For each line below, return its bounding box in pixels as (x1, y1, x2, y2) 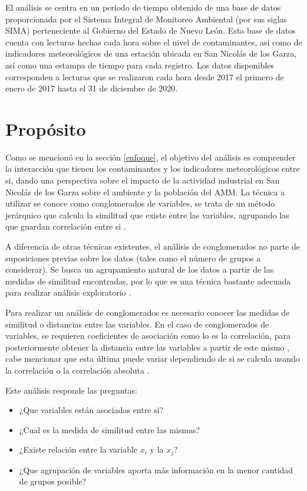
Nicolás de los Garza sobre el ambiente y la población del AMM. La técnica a (5, 185, 285, 198)
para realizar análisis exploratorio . (5, 286, 131, 299)
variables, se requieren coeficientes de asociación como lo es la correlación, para (5, 329, 291, 342)
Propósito (5, 116, 86, 140)
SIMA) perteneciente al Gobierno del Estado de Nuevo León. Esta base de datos (5, 24, 296, 37)
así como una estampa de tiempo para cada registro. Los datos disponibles (5, 58, 274, 71)
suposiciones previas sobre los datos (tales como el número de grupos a (5, 251, 261, 264)
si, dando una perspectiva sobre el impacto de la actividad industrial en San (5, 174, 280, 186)
